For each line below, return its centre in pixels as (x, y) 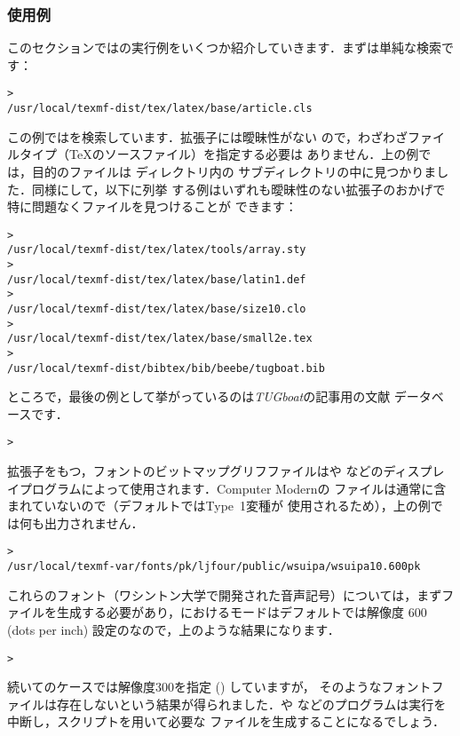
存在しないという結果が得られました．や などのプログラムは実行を (251, 704)
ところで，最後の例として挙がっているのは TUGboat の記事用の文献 (199, 396)
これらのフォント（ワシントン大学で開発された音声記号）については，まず (225, 594)
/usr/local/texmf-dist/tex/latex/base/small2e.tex (160, 339)
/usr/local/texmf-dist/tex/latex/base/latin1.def (157, 279)
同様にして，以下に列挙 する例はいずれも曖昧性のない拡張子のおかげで (238, 189)
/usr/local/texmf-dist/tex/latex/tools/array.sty (157, 250)
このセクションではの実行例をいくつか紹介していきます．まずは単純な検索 (225, 47)
